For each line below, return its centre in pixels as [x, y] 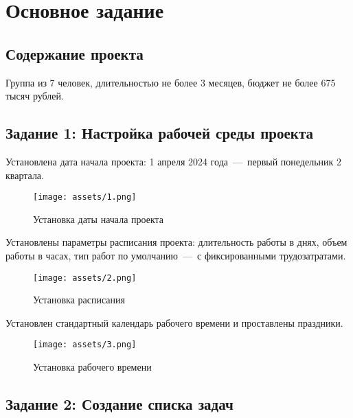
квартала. [25, 175]
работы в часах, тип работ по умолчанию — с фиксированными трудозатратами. [176, 255]
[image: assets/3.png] [85, 345]
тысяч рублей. [35, 96]
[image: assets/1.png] [85, 197]
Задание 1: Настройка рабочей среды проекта [159, 133]
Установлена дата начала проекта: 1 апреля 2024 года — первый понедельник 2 [174, 161]
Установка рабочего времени [92, 367]
